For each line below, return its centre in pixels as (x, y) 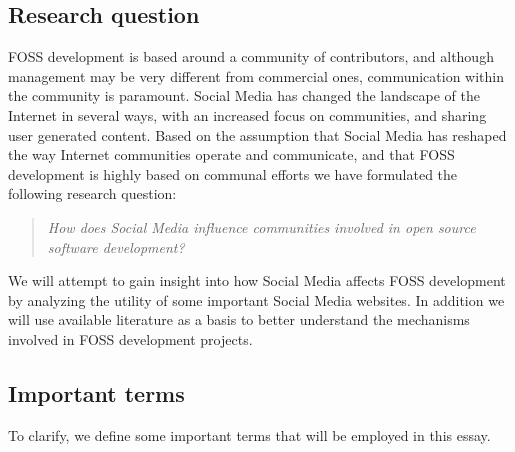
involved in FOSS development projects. (130, 338)
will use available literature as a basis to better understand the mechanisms (239, 319)
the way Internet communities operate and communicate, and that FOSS (231, 154)
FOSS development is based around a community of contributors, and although (251, 56)
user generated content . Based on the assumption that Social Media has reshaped (257, 134)
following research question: (92, 193)
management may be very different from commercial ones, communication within (256, 75)
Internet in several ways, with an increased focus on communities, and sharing (247, 114)
